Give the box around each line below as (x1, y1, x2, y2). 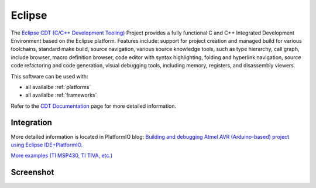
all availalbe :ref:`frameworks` (25, 91, 97, 99)
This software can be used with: (11, 73, 88, 80)
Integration (11, 118, 53, 128)
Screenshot (11, 168, 54, 177)
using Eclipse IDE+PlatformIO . (11, 141, 83, 148)
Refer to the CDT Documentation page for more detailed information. (11, 102, 177, 110)
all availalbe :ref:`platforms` (25, 83, 91, 90)
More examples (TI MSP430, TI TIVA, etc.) (11, 152, 113, 159)
